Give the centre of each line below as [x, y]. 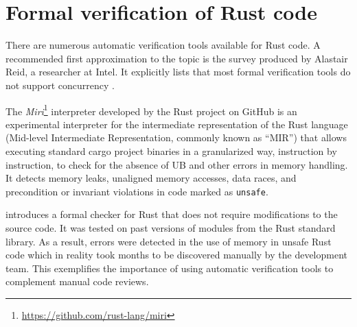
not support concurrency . [60, 85]
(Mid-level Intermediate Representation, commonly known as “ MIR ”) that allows [176, 137]
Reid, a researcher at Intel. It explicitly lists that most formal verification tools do [178, 72]
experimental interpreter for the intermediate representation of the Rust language [177, 124]
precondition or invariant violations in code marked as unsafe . [137, 191]
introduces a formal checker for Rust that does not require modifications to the [172, 214]
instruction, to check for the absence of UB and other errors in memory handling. [177, 164]
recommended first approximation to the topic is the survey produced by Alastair [177, 58]
